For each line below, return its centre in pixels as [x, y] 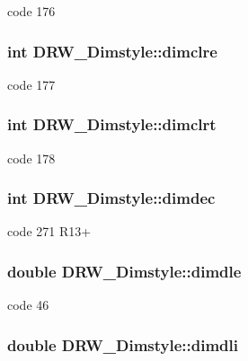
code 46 [28, 305]
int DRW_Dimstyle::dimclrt [112, 124]
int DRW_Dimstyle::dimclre [112, 51]
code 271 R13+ [49, 231]
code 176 [31, 11]
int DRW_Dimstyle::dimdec [111, 198]
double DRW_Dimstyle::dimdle [124, 271]
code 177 [31, 84]
